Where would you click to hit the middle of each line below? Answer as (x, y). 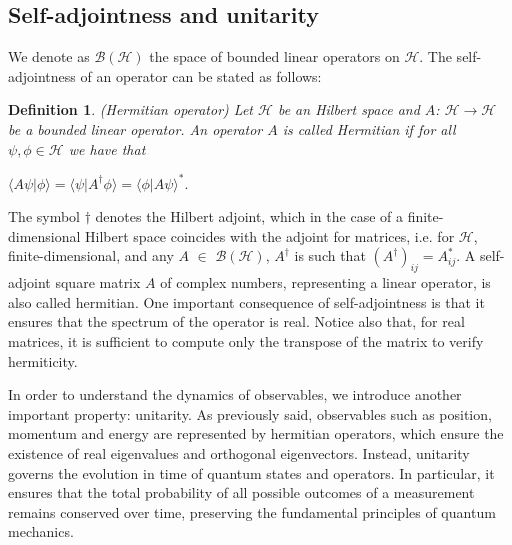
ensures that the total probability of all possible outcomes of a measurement (241, 492)
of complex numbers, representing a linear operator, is (325, 282)
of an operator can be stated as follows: (201, 75)
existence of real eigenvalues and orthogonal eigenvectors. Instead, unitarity (239, 453)
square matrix (98, 282)
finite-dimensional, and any (91, 255)
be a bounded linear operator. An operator (135, 128)
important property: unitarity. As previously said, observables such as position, (250, 413)
